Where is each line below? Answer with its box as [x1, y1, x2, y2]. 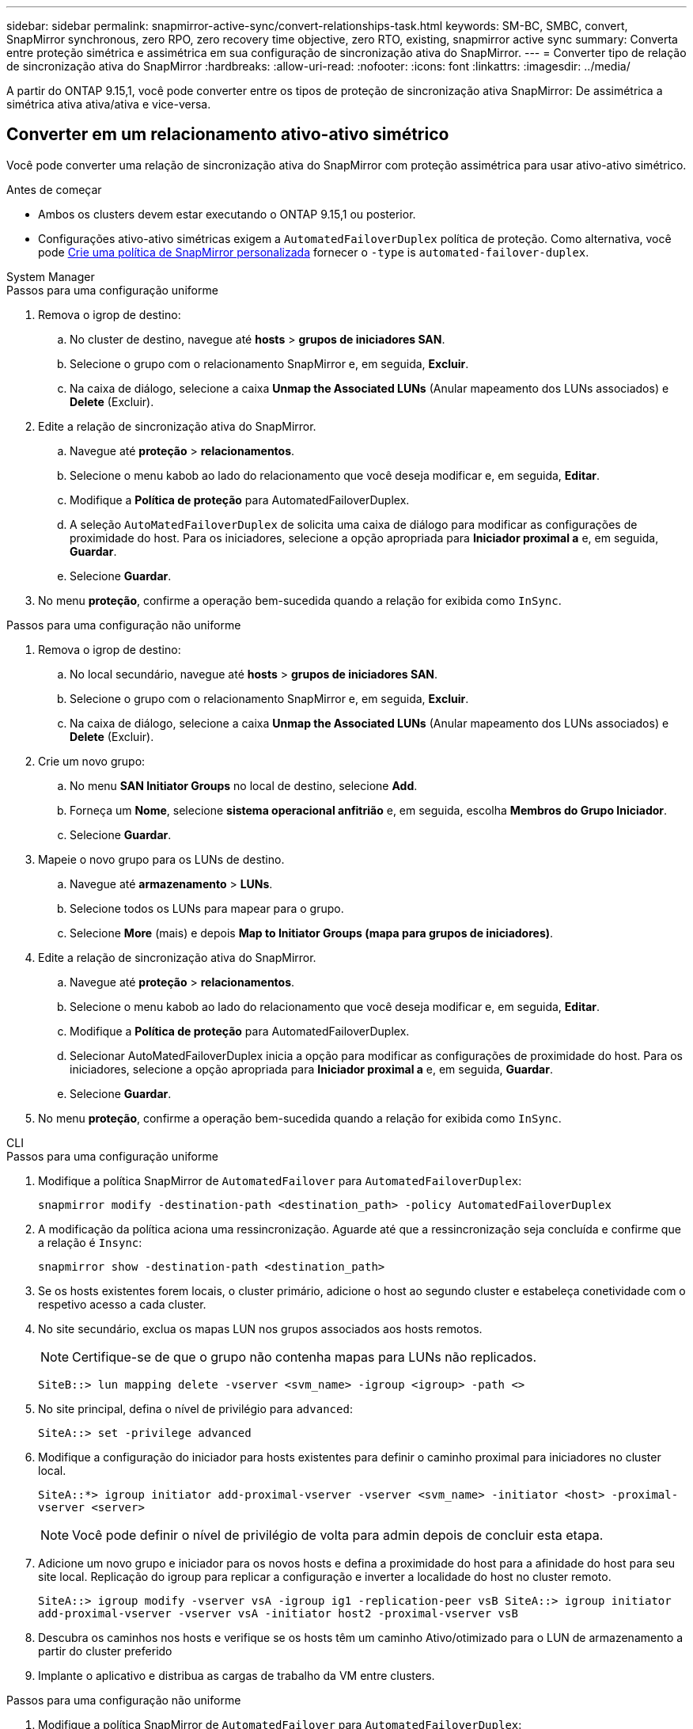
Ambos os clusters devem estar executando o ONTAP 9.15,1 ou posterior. [38, 207, 416, 221]
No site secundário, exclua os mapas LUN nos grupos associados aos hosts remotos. [38, 1321, 483, 1336]
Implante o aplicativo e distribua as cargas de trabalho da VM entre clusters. [38, 1668, 435, 1682]
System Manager [6, 269, 95, 283]
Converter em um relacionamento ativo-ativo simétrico [6, 124, 449, 145]
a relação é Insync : [38, 1235, 142, 1249]
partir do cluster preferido [38, 1643, 172, 1658]
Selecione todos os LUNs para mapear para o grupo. [70, 901, 344, 915]
